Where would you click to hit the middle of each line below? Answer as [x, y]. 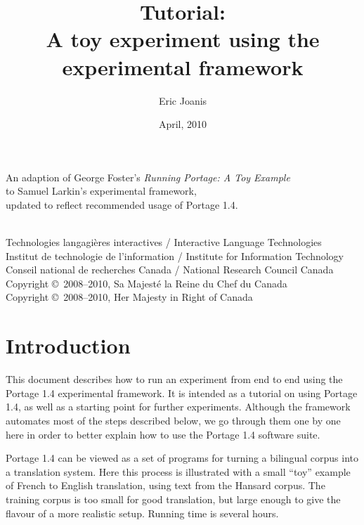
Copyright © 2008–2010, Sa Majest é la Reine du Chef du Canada [147, 283]
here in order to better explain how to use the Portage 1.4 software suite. [163, 434]
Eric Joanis [183, 100]
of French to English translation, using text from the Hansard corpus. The [165, 485]
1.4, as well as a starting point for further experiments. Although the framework [178, 407]
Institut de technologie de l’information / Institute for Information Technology [175, 255]
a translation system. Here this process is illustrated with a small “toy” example [178, 471]
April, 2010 [183, 124]
